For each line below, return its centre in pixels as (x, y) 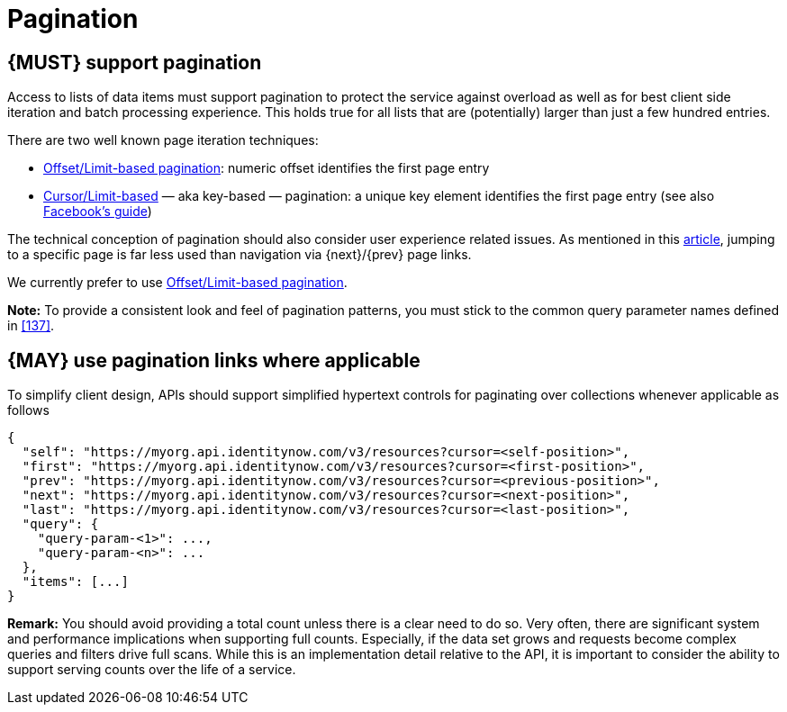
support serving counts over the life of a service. (152, 670)
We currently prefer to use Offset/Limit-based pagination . (177, 283)
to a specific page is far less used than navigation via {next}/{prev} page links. (240, 255)
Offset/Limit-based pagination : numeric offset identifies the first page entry (267, 168)
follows (28, 410)
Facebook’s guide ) (98, 212)
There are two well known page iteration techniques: (163, 140)
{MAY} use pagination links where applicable (214, 360)
